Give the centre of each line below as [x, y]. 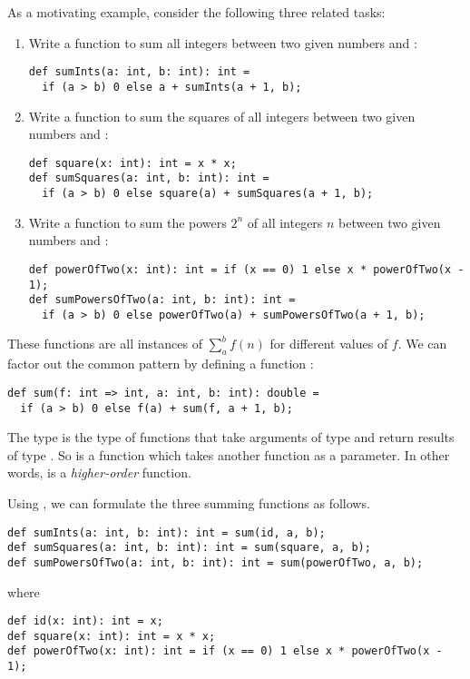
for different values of [329, 344]
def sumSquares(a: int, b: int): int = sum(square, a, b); [189, 548]
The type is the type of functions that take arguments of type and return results [231, 437]
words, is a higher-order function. [99, 472]
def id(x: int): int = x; [85, 621]
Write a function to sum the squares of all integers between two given [222, 116]
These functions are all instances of [105, 344]
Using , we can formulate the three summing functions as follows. [189, 502]
